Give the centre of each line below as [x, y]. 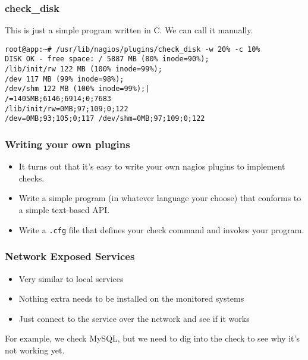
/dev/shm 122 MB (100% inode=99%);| [77, 89]
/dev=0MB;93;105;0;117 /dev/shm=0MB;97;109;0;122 [105, 119]
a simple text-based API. [64, 210]
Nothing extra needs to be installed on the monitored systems [131, 298]
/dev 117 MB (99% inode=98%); [65, 79]
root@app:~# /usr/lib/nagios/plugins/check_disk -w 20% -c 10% [133, 49]
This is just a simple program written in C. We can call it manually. [129, 30]
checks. [32, 178]
